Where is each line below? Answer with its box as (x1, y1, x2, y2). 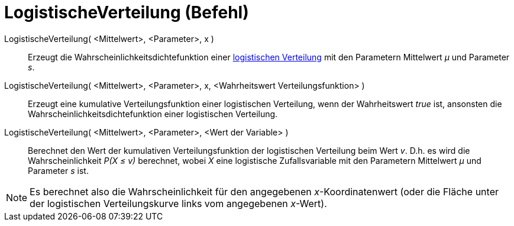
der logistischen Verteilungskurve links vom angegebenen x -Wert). (30, 197, 327, 209)
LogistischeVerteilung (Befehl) (4, 2, 249, 22)
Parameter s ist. (28, 165, 89, 176)
